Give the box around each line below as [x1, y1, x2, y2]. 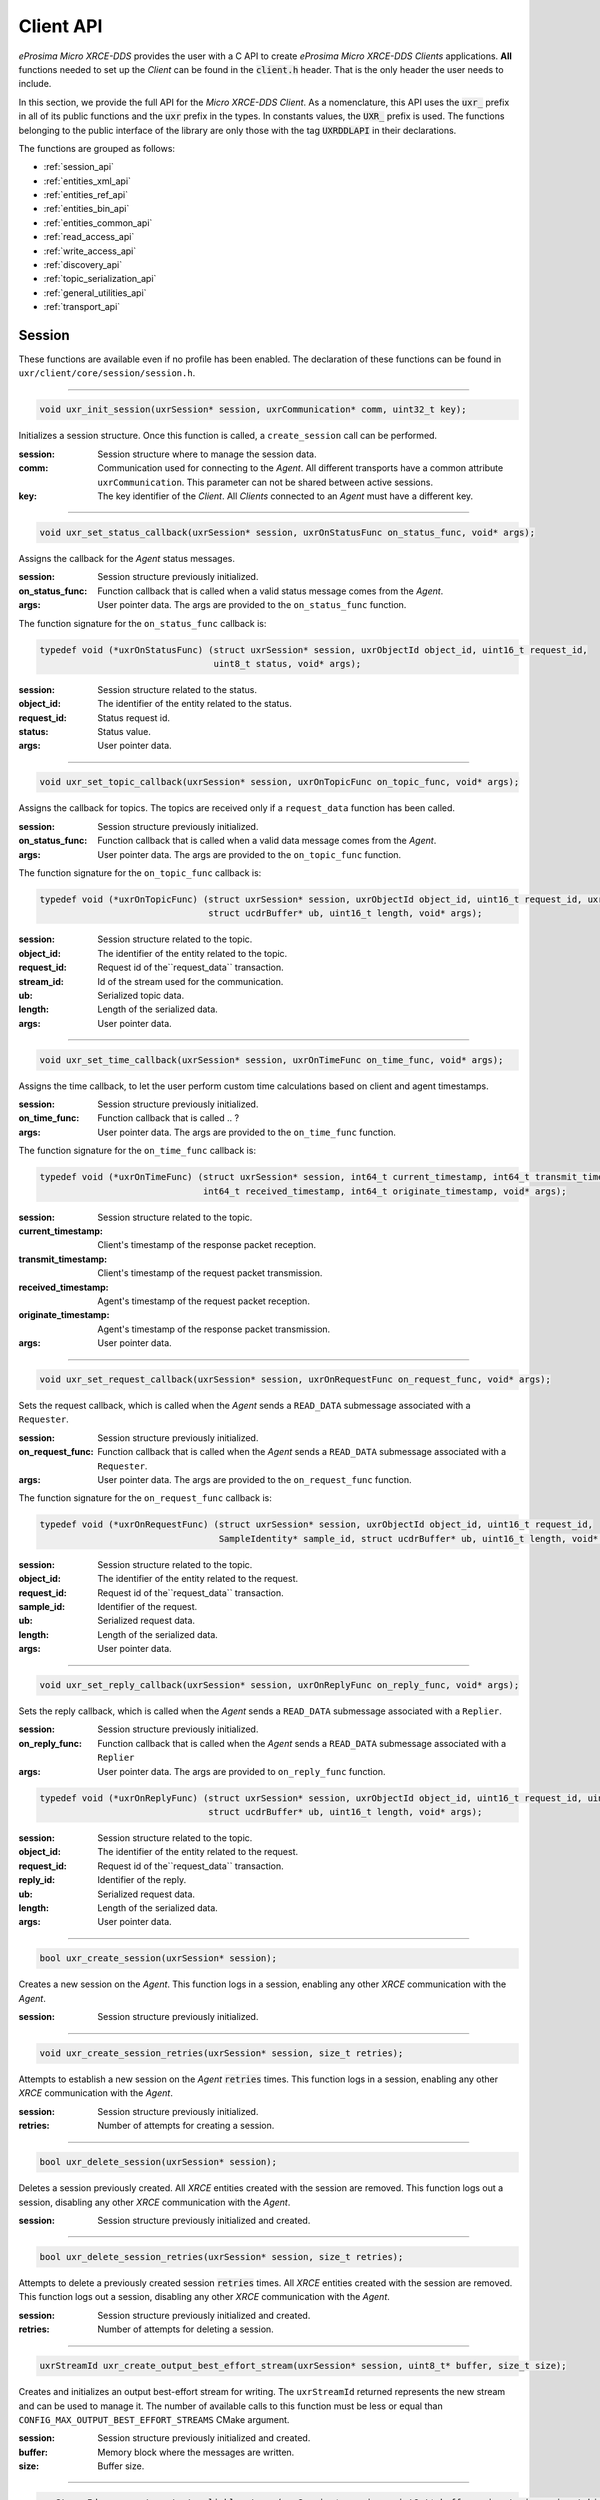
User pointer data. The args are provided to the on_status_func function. [97, 599, 407, 611]
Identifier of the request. [97, 1600, 198, 1612]
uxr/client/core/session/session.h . [18, 367, 196, 379]
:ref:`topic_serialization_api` [43, 273, 157, 285]
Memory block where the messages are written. [97, 2446, 295, 2458]
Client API [18, 15, 103, 37]
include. [18, 78, 52, 90]
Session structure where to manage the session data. [97, 448, 317, 460]
